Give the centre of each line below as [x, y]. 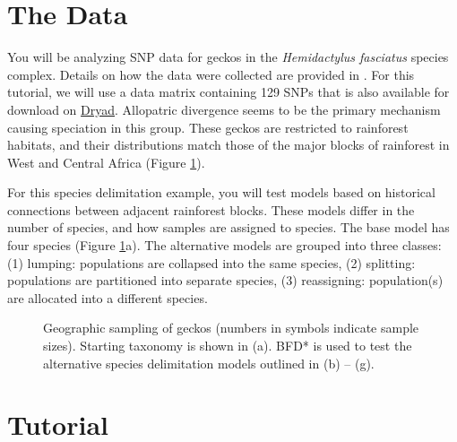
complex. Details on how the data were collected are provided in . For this [211, 74]
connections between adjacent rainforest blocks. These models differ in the [211, 209]
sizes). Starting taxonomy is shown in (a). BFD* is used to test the [228, 346]
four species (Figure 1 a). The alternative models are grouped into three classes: [224, 245]
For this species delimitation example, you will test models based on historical [221, 192]
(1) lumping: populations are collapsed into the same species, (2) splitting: [211, 262]
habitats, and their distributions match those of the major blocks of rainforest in [228, 145]
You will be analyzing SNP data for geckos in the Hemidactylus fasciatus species [228, 57]
